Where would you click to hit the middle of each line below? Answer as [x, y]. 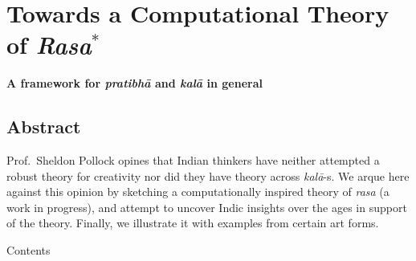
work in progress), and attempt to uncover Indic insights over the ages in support [207, 207]
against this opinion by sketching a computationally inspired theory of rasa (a [198, 192]
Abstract [44, 126]
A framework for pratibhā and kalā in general [135, 83]
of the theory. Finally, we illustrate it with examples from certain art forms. [193, 223]
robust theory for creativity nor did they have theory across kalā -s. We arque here [208, 175]
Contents [29, 250]
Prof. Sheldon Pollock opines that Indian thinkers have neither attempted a [193, 160]
